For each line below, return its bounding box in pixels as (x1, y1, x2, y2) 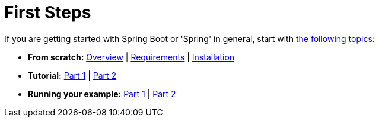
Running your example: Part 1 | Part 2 (28, 88, 176, 99)
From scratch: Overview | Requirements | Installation (28, 52, 235, 62)
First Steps (4, 2, 91, 23)
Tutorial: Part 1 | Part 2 (28, 70, 117, 81)
